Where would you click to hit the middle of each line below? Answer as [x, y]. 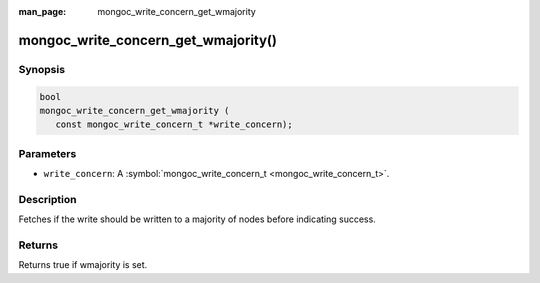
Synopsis [41, 69]
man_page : [42, 11]
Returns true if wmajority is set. [83, 265]
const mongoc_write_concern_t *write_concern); [174, 124]
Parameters [47, 153]
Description [47, 199]
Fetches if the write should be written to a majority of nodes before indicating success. [197, 219]
